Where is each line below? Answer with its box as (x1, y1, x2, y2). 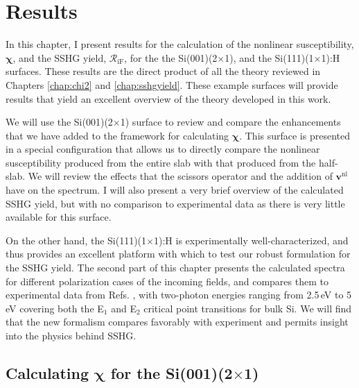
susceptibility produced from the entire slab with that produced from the (6, 155, 316, 169)
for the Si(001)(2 (110, 362, 233, 383)
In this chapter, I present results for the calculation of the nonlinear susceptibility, (6, 37, 354, 51)
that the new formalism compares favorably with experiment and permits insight (6, 314, 349, 329)
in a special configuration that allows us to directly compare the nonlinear (6, 142, 320, 156)
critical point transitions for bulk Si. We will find (143, 301, 352, 315)
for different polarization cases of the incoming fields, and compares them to (6, 273, 329, 288)
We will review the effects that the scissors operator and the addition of (28, 169, 333, 183)
